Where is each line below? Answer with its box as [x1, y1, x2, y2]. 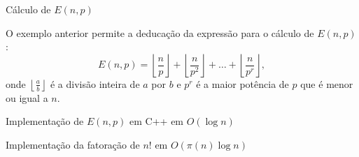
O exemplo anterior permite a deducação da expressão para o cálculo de [6, 25, 314, 40]
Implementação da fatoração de [6, 137, 140, 151]
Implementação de [6, 114, 84, 128]
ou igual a [6, 90, 48, 105]
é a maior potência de [196, 76, 289, 91]
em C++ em [129, 114, 184, 128]
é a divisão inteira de [50, 76, 140, 91]
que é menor [300, 76, 353, 91]
